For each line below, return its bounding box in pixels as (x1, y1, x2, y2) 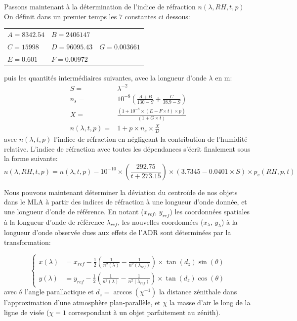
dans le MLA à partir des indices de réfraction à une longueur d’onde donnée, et (4, 197, 247, 207)
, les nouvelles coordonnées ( (118, 216, 204, 227)
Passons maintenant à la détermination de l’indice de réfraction (4, 1, 196, 11)
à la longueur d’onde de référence (4, 216, 104, 227)
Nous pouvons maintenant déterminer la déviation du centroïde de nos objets (4, 187, 238, 197)
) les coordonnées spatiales (170, 206, 250, 216)
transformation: (4, 237, 51, 247)
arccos (113, 289, 132, 296)
